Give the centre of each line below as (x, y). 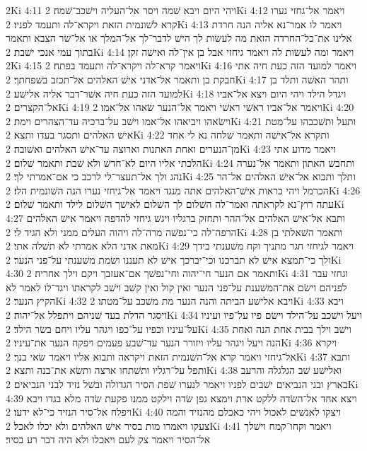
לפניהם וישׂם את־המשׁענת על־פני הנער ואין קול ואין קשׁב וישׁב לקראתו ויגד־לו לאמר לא (176, 287)
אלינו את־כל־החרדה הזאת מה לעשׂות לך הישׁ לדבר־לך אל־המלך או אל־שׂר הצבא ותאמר (179, 38)
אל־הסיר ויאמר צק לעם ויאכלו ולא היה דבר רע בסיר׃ (108, 439)
